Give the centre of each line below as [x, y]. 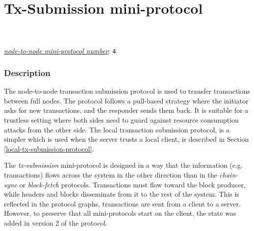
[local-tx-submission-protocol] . [49, 148]
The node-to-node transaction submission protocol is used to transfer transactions [127, 91]
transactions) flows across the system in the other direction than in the [111, 174]
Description [27, 72]
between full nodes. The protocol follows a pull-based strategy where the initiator [126, 100]
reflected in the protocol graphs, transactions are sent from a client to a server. [122, 203]
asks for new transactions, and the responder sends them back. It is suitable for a [126, 110]
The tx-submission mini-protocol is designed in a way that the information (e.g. [123, 165]
